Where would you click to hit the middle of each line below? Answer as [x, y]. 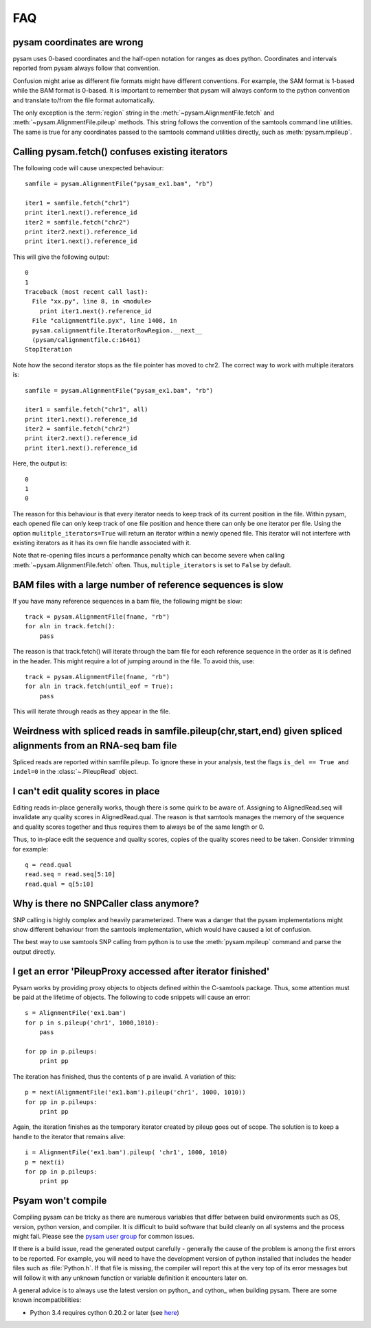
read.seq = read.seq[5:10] [70, 874]
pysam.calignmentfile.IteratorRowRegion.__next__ [117, 330]
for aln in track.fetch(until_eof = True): [99, 686]
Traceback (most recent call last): [87, 292]
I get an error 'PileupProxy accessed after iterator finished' [141, 971]
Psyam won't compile [60, 1201]
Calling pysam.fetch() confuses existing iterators [120, 151]
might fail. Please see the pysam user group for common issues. [104, 1237]
